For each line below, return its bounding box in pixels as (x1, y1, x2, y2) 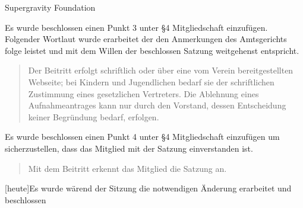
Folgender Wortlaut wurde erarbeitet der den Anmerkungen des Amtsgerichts (5, 33, 287, 45)
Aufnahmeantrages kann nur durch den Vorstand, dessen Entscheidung (28, 99, 286, 111)
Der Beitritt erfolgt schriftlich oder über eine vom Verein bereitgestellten (28, 64, 293, 76)
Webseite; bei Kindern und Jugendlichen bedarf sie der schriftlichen (28, 75, 274, 88)
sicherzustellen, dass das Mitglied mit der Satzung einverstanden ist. (5, 142, 253, 154)
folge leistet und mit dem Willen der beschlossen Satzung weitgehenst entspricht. (5, 44, 299, 56)
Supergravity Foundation (5, 1, 96, 13)
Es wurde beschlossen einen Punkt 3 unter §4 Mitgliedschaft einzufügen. (5, 21, 268, 33)
